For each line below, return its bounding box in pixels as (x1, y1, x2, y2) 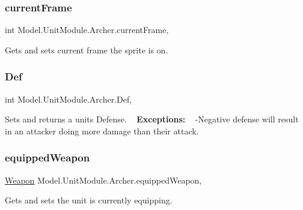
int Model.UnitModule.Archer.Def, (5, 92, 132, 105)
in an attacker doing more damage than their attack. (5, 124, 199, 137)
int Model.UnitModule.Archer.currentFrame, (5, 23, 169, 36)
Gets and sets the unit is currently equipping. (5, 194, 173, 206)
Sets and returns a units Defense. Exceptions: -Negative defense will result (5, 113, 299, 125)
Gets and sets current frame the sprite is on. (5, 43, 168, 56)
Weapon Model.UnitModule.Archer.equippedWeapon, (5, 173, 202, 186)
